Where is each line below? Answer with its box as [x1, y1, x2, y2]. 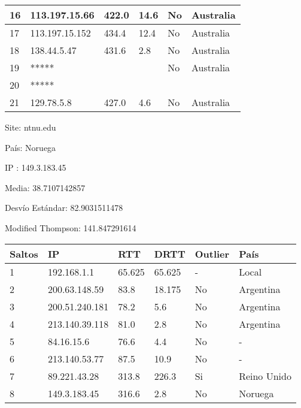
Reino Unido [239, 368, 291, 383]
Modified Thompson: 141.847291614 [5, 221, 136, 234]
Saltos [10, 246, 38, 261]
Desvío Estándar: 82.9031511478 [5, 201, 123, 214]
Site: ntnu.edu [5, 121, 56, 133]
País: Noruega [5, 141, 56, 153]
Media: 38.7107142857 [5, 181, 86, 194]
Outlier [194, 246, 230, 261]
